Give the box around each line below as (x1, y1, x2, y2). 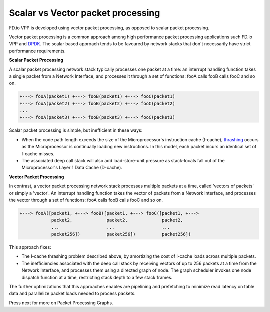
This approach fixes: (9, 244, 52, 250)
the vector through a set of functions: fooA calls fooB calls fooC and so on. (9, 197, 163, 203)
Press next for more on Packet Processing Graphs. (9, 300, 113, 306)
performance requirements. (9, 48, 66, 54)
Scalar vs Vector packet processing (9, 7, 160, 18)
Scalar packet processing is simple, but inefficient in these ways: (9, 127, 143, 133)
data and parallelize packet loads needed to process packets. (9, 290, 136, 297)
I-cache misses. (21, 150, 55, 157)
